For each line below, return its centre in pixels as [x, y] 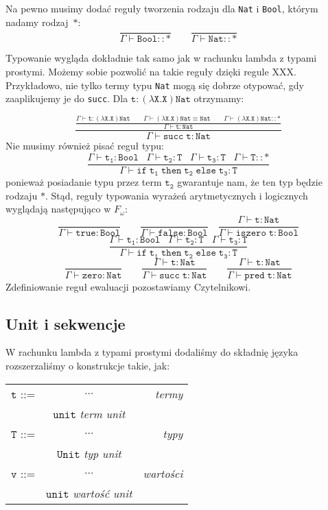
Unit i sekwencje [66, 323]
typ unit [102, 453]
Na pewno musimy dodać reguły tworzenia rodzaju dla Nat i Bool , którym [162, 8]
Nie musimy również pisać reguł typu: [85, 146]
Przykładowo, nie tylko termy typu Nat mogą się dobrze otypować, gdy [155, 85]
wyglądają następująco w [58, 209]
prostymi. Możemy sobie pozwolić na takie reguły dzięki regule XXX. [151, 71]
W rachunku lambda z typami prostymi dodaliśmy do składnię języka [152, 352]
